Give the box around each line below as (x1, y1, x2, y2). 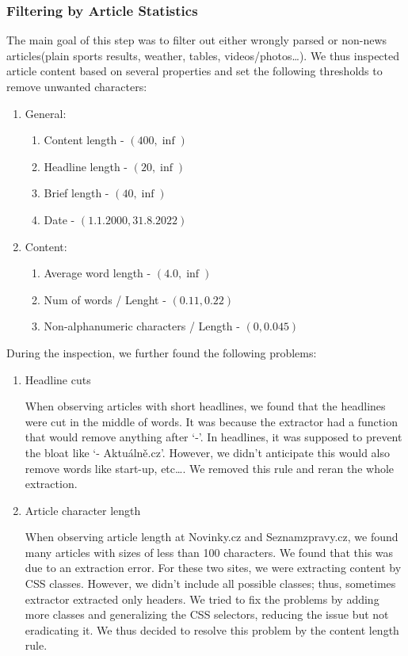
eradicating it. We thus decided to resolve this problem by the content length (25, 621, 399, 638)
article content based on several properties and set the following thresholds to (6, 63, 383, 79)
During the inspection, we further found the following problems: (6, 344, 317, 360)
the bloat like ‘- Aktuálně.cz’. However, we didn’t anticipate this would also (25, 444, 391, 460)
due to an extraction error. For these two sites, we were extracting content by (25, 559, 402, 576)
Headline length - (44, 158, 128, 174)
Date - (44, 211, 75, 227)
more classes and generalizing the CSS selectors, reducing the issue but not (25, 606, 389, 623)
